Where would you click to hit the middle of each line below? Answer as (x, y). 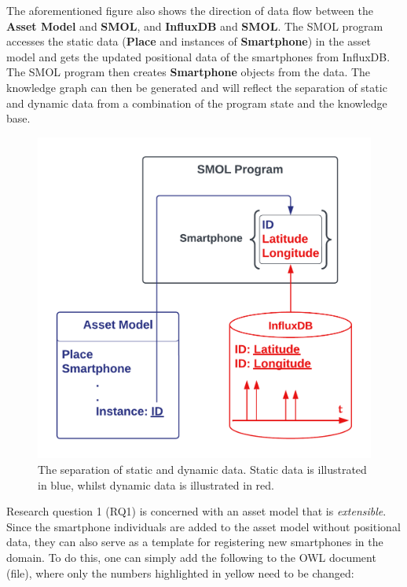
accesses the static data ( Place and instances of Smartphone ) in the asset (189, 41)
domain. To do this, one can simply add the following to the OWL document (191, 557)
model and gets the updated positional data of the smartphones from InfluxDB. (198, 56)
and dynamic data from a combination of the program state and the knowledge (197, 103)
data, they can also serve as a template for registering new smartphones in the (195, 542)
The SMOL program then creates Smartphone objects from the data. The (189, 72)
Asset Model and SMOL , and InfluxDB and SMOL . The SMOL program (195, 26)
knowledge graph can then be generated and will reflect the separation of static (197, 87)
